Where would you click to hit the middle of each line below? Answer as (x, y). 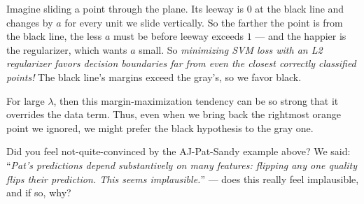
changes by (30, 22)
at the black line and (300, 8)
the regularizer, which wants (67, 49)
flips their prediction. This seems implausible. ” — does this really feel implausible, (183, 178)
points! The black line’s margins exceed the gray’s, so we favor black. (154, 76)
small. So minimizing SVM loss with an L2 (231, 49)
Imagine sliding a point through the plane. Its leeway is (125, 8)
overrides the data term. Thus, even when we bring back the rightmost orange (174, 114)
